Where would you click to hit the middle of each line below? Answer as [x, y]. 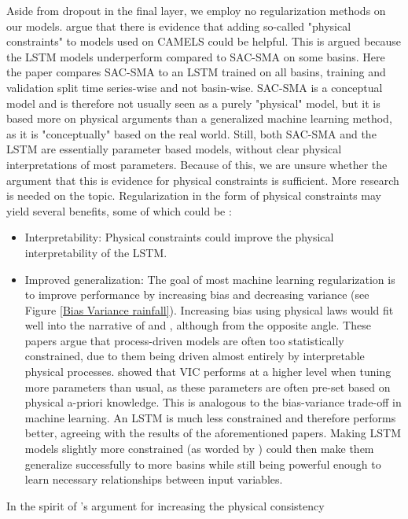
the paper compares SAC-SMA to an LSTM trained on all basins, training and [196, 72]
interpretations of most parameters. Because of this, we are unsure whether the [197, 164]
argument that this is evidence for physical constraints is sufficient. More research [203, 180]
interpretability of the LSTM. [96, 252]
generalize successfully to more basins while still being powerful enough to [203, 464]
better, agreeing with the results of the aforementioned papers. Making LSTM [213, 433]
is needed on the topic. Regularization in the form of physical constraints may [194, 195]
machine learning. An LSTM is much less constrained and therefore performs [210, 417]
